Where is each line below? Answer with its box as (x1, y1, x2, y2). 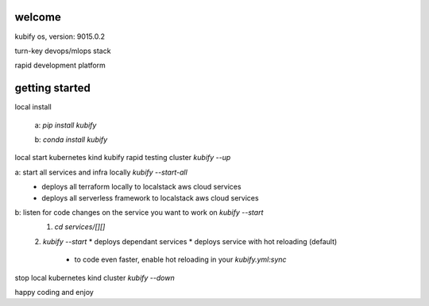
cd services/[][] (54, 222, 106, 231)
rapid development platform (14, 60, 106, 71)
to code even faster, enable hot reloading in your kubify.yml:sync (74, 254, 287, 265)
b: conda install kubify (34, 135, 108, 144)
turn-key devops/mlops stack (14, 46, 111, 55)
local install (14, 102, 52, 112)
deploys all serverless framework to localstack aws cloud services (41, 193, 259, 202)
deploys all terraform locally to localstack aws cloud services (41, 182, 242, 192)
